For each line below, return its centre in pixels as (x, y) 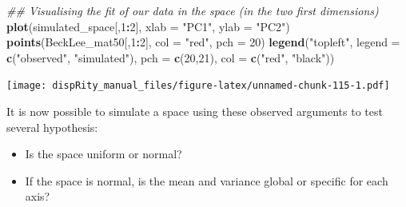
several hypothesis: (52, 127)
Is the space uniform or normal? (103, 154)
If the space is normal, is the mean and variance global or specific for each (207, 180)
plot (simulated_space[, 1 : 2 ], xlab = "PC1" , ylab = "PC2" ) (148, 26)
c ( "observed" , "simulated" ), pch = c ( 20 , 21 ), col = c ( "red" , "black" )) (171, 57)
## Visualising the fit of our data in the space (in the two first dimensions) (193, 10)
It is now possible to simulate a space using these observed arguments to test (195, 111)
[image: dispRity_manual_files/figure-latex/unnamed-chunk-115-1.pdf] (198, 86)
